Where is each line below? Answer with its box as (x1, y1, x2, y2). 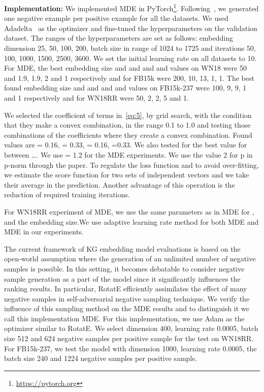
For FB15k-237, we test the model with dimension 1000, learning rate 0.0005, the (4, 343, 257, 353)
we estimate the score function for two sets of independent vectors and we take (4, 169, 249, 180)
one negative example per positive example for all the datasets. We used (4, 13, 228, 23)
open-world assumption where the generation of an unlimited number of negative (4, 253, 256, 264)
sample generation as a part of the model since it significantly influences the (4, 273, 241, 284)
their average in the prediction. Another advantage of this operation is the (4, 179, 235, 190)
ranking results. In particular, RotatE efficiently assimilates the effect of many (4, 283, 247, 294)
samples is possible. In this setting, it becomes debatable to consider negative (4, 263, 245, 274)
